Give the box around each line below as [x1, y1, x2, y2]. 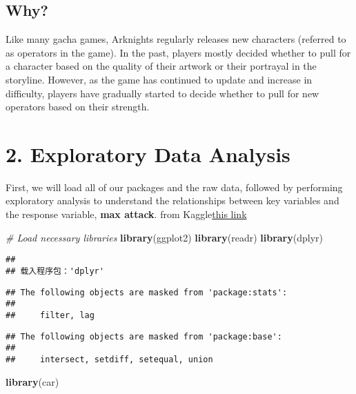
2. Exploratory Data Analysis [6, 139, 290, 168]
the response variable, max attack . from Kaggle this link [6, 207, 247, 221]
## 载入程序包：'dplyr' [6, 266, 104, 276]
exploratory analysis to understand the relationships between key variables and [6, 193, 339, 208]
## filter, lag [6, 310, 95, 320]
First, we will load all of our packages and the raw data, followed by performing [6, 179, 343, 194]
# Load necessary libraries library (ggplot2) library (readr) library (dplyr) [6, 230, 323, 244]
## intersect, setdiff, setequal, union [6, 354, 213, 364]
